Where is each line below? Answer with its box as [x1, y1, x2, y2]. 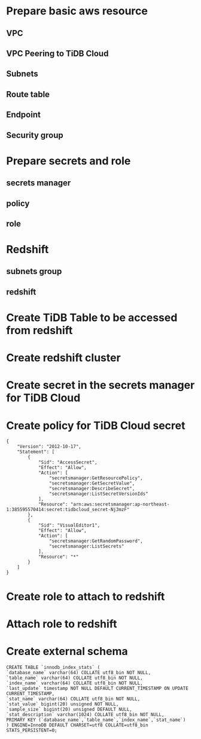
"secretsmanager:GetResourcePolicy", [48, 475, 144, 481]
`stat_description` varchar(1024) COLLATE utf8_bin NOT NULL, [6, 711, 165, 717]
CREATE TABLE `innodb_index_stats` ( [6, 664, 100, 670]
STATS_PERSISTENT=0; [6, 727, 58, 733]
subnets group [6, 266, 62, 277]
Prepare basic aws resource [6, 4, 148, 18]
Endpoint [6, 110, 41, 120]
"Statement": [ [17, 449, 55, 455]
